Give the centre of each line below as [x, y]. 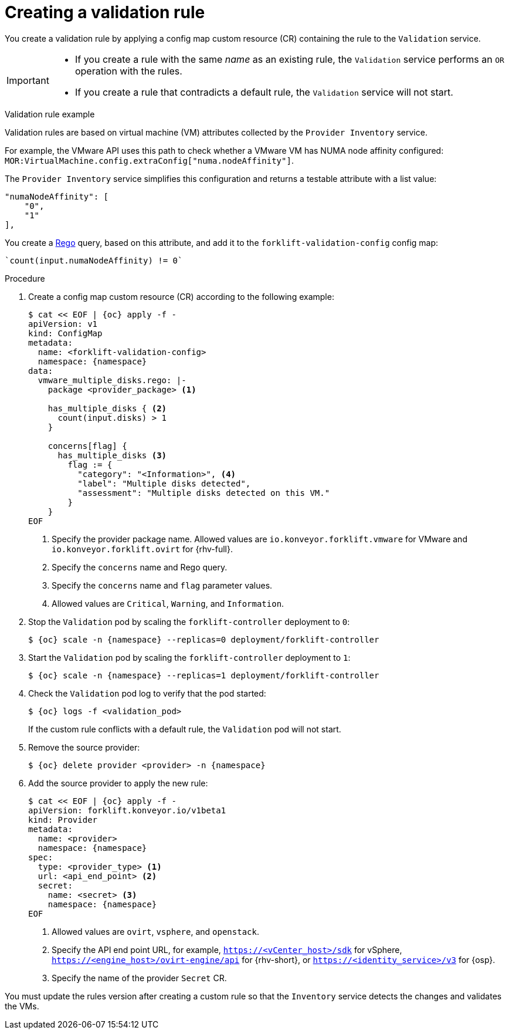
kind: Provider [63, 820]
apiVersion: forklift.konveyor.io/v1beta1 [127, 810]
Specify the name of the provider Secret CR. [139, 978]
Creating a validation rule [105, 12]
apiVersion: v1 [63, 324]
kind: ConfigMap [65, 333]
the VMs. [22, 1006]
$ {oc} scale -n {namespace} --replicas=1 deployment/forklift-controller [204, 675]
